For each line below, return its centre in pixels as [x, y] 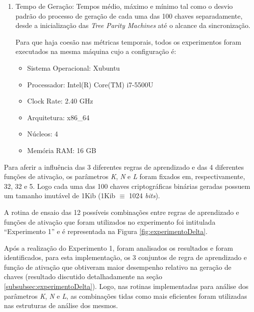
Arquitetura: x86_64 [58, 117]
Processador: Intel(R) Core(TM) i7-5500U [90, 84]
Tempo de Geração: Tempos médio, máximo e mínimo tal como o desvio [124, 6]
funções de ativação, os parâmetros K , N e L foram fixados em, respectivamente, [125, 176]
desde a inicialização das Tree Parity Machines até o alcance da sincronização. [133, 25]
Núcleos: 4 [43, 134]
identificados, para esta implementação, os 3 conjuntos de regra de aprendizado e [126, 257]
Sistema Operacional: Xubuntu [74, 67]
